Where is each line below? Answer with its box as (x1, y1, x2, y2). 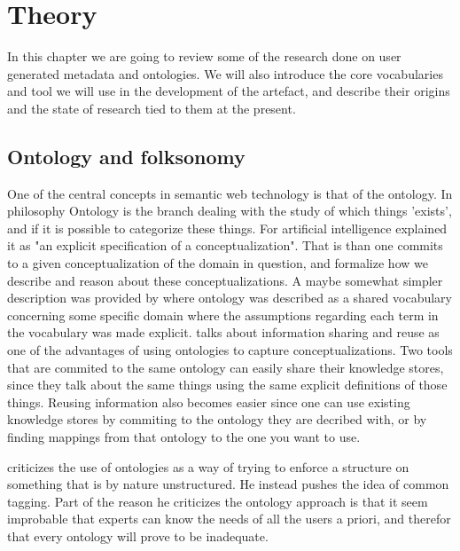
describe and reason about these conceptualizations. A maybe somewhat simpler (7, 271, 443, 289)
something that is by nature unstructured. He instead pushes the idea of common (7, 475, 449, 493)
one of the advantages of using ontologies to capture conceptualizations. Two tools (7, 341, 453, 359)
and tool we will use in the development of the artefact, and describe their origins (7, 82, 450, 100)
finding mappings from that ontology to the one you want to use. (7, 428, 361, 446)
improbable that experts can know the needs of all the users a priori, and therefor (7, 509, 451, 528)
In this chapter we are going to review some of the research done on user (7, 47, 402, 66)
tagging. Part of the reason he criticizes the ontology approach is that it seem (7, 492, 428, 510)
